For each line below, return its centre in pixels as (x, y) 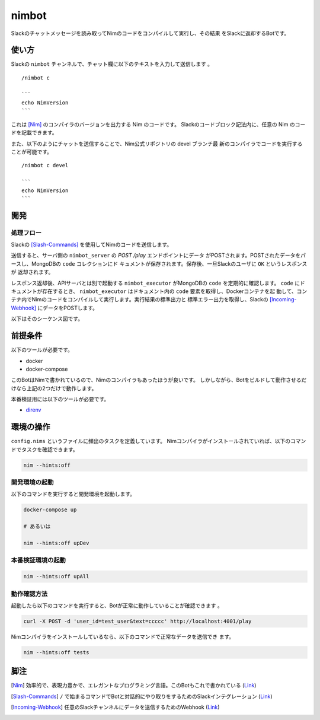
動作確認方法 (29, 594)
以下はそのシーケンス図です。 (47, 319)
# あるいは (37, 527)
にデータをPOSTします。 (68, 308)
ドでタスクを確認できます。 (44, 449)
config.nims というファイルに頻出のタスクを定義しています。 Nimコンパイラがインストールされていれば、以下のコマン (159, 441)
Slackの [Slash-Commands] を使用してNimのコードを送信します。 (91, 245)
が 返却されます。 (32, 272)
